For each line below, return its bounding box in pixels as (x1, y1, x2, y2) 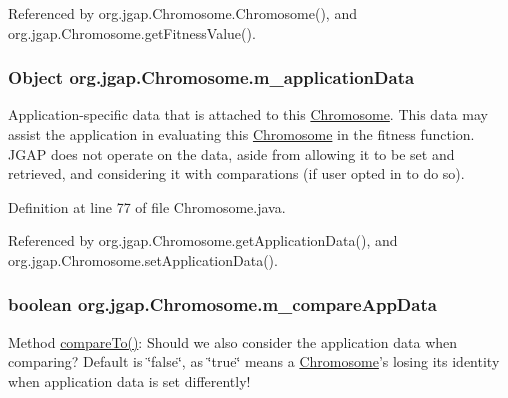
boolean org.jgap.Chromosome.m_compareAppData (8, 292, 437, 317)
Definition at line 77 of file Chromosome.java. (8, 196, 286, 217)
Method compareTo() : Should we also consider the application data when (8, 331, 458, 352)
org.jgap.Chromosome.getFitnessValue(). (8, 22, 256, 43)
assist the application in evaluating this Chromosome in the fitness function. (8, 124, 475, 144)
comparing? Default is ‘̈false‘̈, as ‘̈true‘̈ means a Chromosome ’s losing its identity (8, 351, 500, 372)
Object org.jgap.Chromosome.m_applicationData (8, 65, 415, 90)
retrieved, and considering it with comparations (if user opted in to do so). (8, 163, 465, 184)
